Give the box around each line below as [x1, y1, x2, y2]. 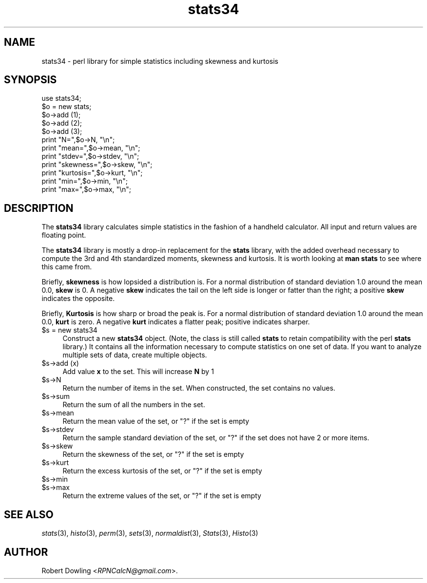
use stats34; [41, 94, 81, 103]
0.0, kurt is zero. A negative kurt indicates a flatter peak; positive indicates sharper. [41, 318, 310, 326]
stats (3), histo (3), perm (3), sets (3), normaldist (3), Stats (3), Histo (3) [41, 529, 258, 538]
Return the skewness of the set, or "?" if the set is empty [62, 450, 244, 459]
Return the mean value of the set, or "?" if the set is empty [62, 417, 250, 426]
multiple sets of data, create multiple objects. [62, 351, 207, 359]
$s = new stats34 [41, 326, 97, 335]
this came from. [41, 263, 92, 271]
